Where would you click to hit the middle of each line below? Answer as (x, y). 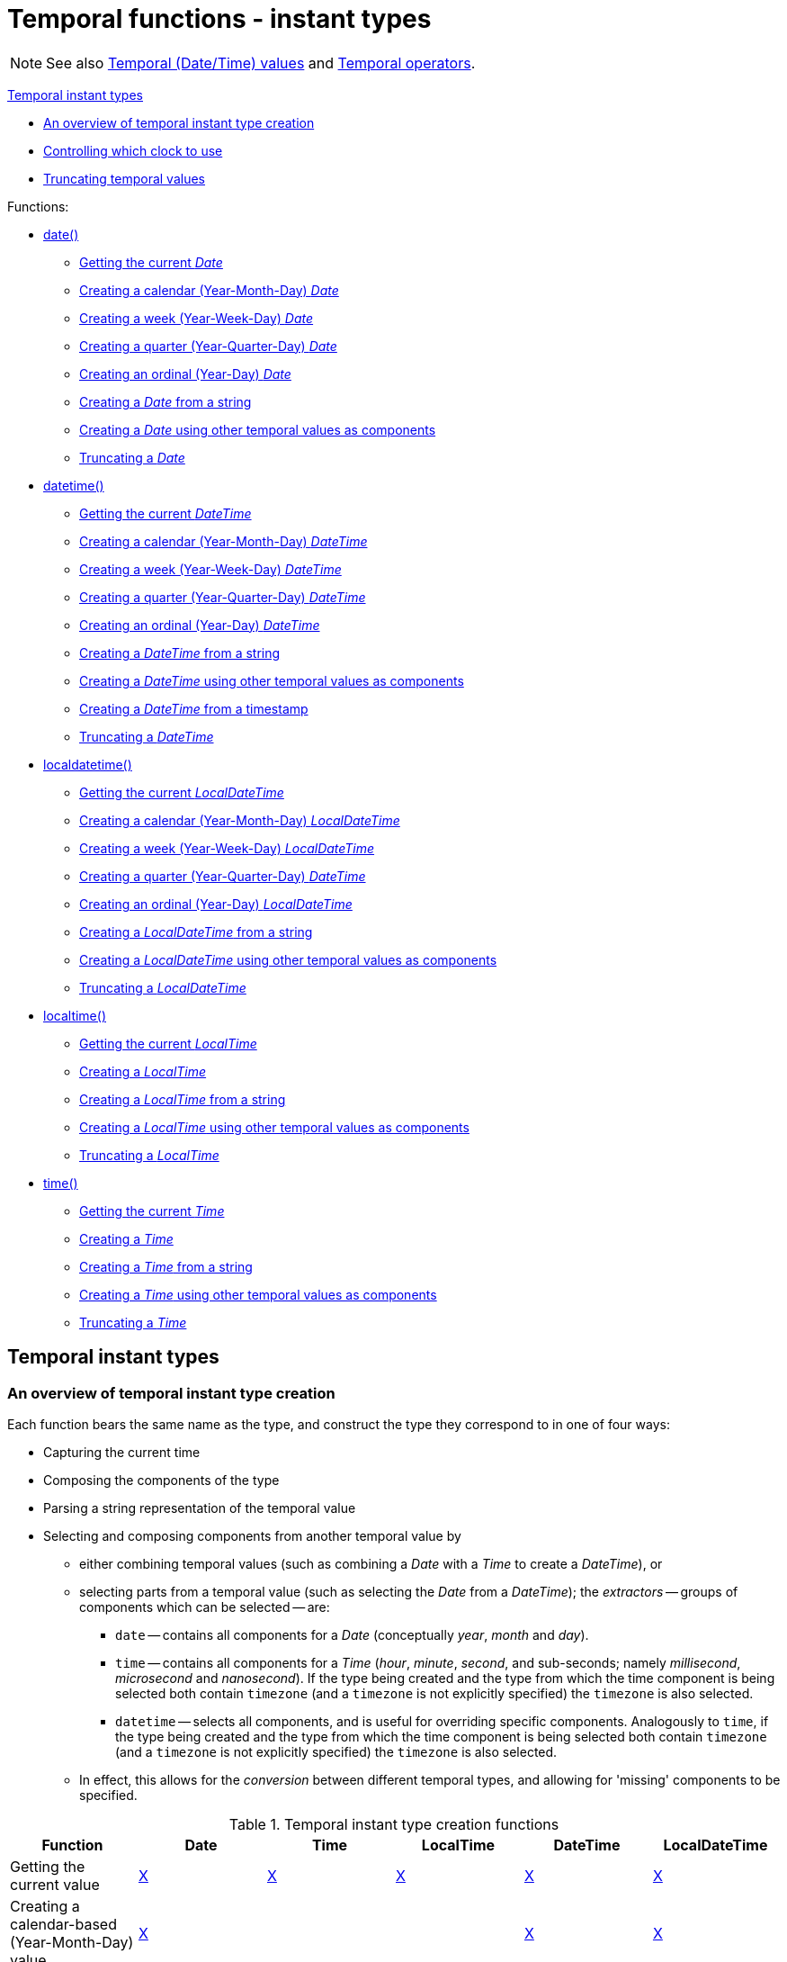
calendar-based (63, 1924)
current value (55, 1884)
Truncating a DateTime (147, 736)
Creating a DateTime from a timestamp (194, 708)
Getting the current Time (152, 1210)
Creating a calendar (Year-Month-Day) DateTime (224, 541)
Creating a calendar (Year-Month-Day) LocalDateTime (240, 820)
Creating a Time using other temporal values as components (258, 1294)
